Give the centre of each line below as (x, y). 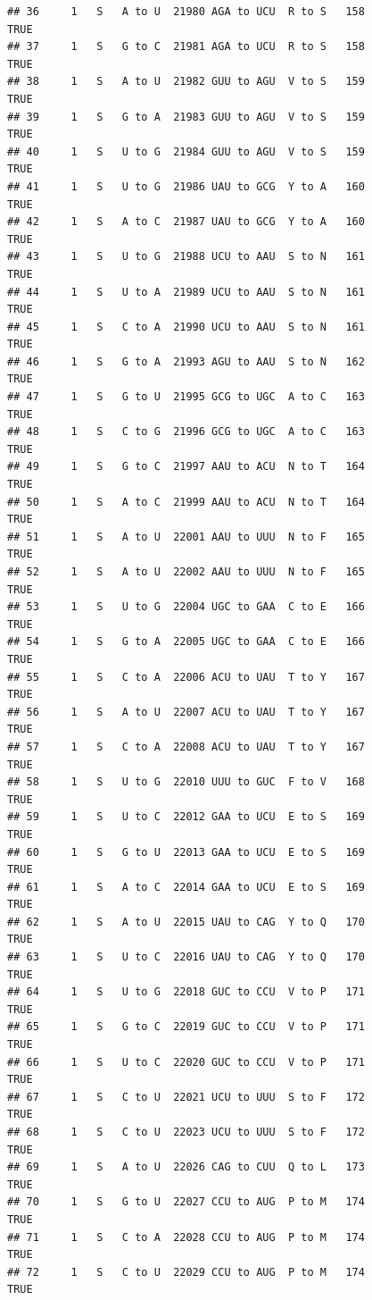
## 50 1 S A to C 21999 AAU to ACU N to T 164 (186, 502)
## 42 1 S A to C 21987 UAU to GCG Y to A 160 (186, 222)
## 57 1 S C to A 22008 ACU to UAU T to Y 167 (186, 746)
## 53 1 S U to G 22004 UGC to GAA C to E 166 (186, 607)
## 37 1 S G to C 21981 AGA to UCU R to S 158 (186, 47)
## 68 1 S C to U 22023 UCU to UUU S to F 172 (186, 1132)
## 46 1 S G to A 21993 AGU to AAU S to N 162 (186, 361)
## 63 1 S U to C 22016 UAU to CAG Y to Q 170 (186, 957)
